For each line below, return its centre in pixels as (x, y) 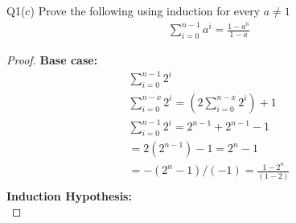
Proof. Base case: (52, 59)
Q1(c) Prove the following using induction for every (134, 10)
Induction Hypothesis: (69, 195)
